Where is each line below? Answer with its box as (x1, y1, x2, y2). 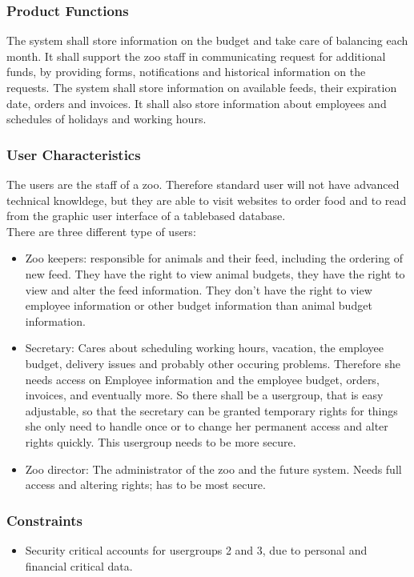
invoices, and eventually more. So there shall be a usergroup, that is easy (25, 387, 384, 403)
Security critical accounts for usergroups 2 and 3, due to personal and (25, 541, 368, 558)
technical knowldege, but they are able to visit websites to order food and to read (6, 191, 407, 208)
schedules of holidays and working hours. (6, 110, 207, 127)
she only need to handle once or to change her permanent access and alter (25, 418, 388, 435)
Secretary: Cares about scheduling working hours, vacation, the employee (25, 339, 384, 356)
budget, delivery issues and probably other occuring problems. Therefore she (25, 355, 400, 371)
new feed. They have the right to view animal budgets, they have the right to (25, 265, 405, 282)
